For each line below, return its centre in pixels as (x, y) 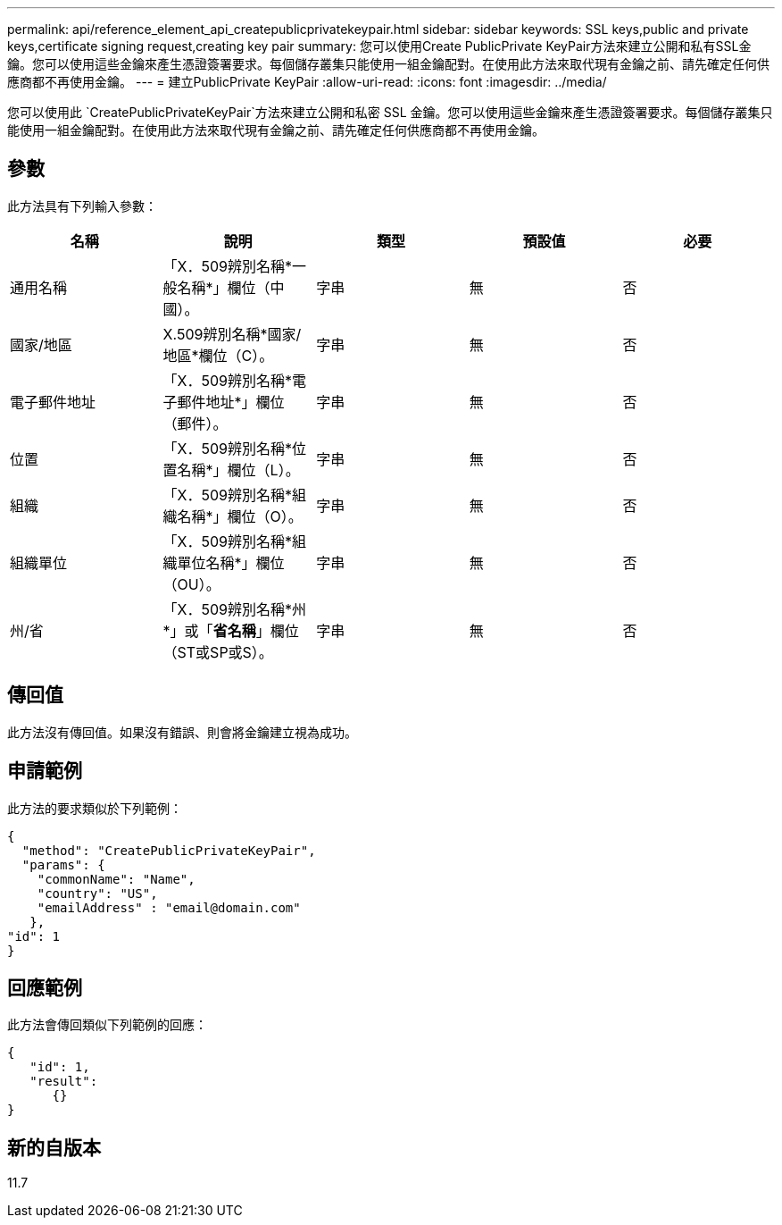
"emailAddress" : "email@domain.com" (169, 907)
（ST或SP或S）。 (218, 652)
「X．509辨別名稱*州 (235, 609)
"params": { (63, 864)
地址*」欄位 (245, 402)
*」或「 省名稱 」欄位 (231, 630)
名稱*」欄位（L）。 (238, 470)
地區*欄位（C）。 (218, 355)
